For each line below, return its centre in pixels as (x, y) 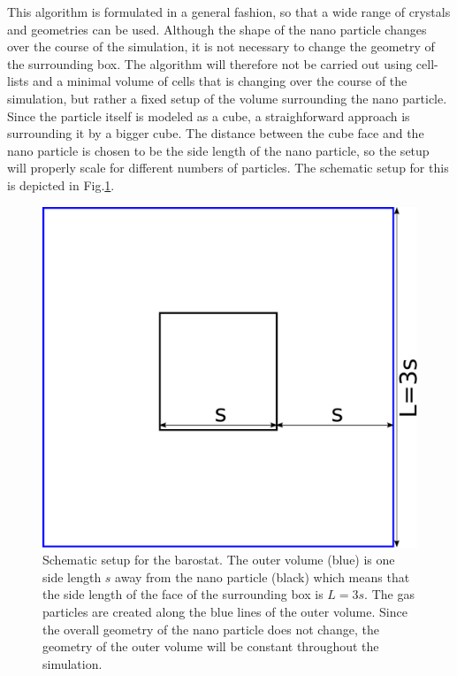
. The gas (389, 594)
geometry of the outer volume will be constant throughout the (211, 646)
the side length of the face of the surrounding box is (183, 594)
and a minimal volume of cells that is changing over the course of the (220, 81)
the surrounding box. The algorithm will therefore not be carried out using (210, 63)
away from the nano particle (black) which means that (263, 576)
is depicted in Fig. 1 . (61, 184)
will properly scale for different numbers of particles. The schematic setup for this (228, 168)
